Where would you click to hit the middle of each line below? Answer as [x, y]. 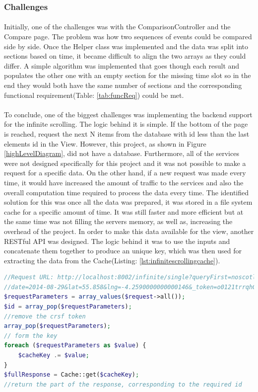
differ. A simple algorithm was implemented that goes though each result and [122, 65]
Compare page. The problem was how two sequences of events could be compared [128, 37]
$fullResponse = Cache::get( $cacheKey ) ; [72, 375]
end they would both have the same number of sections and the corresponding [123, 85]
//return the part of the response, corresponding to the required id [123, 384]
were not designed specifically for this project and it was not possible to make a [125, 163]
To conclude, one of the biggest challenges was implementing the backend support [128, 114]
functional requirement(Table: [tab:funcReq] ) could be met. [94, 95]
